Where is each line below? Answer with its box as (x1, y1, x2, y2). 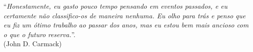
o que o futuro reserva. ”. (3, 29, 76, 39)
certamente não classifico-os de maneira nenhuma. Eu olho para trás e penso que (3, 10, 246, 20)
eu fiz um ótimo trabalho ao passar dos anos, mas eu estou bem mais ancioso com (3, 20, 249, 30)
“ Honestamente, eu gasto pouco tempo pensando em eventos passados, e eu (3, 1, 228, 11)
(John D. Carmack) (3, 39, 62, 49)
